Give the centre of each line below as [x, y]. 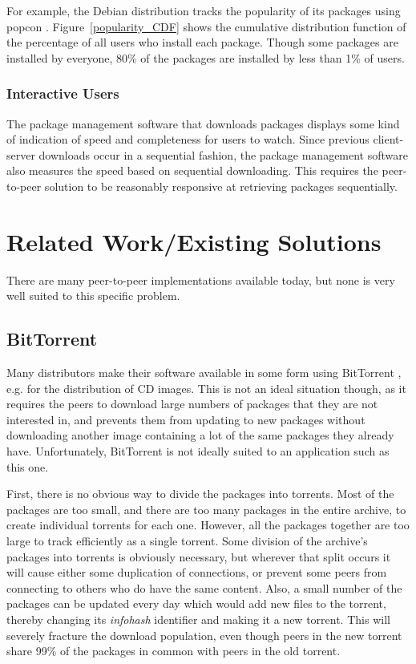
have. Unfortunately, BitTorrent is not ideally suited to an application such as [198, 451]
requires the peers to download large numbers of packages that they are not [192, 404]
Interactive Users [63, 93]
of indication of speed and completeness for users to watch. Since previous [188, 139]
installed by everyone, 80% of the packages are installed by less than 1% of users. [206, 57]
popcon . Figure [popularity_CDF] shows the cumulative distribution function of [206, 26]
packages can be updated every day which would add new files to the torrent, [196, 603]
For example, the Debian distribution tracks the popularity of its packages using [204, 10]
